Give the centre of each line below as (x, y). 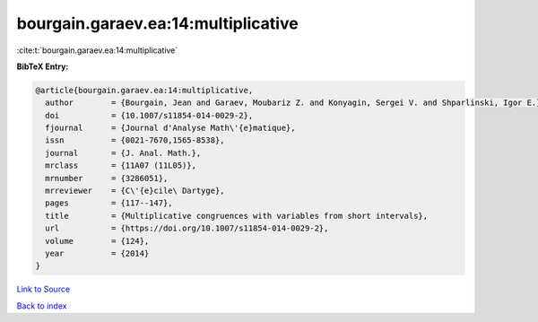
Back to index (42, 306)
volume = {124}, (97, 241)
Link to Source (43, 289)
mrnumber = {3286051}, (107, 178)
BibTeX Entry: (43, 66)
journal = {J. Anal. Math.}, (123, 153)
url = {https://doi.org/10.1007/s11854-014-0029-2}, (187, 228)
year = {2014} (97, 253)
